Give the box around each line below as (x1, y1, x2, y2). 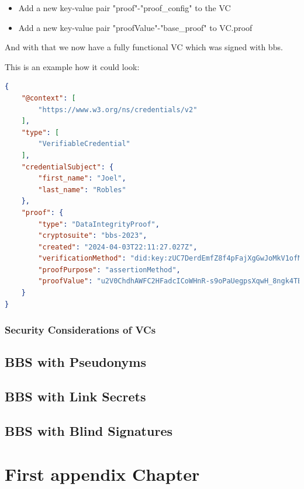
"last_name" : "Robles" (38, 185, 126, 194)
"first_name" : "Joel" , (38, 174, 126, 183)
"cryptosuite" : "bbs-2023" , (38, 231, 147, 240)
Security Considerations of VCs (5, 322, 156, 337)
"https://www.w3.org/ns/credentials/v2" (38, 105, 198, 114)
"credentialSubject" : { (21, 162, 114, 171)
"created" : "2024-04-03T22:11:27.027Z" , (38, 242, 198, 251)
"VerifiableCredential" (38, 140, 130, 148)
